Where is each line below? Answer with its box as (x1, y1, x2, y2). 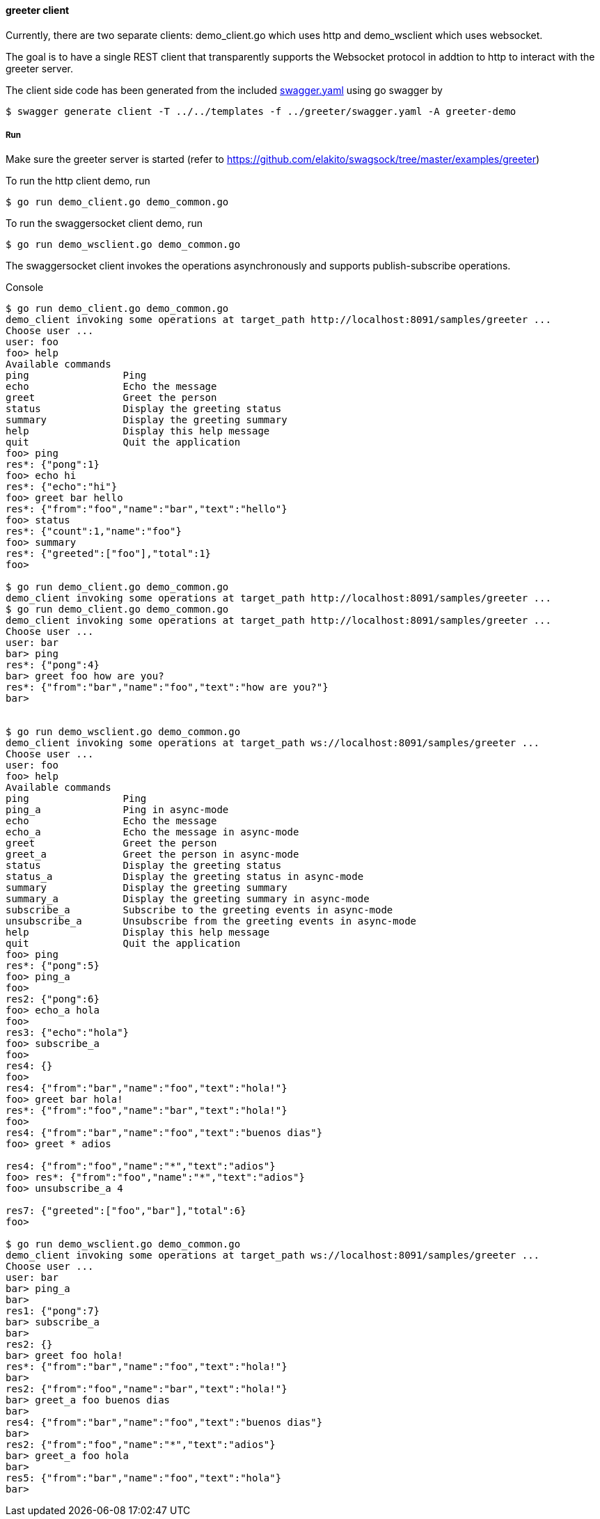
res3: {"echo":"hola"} (6, 1027, 129, 1039)
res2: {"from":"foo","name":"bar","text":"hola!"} (6, 1383, 287, 1395)
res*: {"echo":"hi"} (6, 481, 118, 493)
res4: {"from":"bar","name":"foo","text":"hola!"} (6, 1083, 287, 1094)
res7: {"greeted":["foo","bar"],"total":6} (6, 1205, 246, 1217)
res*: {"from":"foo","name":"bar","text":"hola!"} (6, 1105, 287, 1117)
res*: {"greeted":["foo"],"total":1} (6, 548, 212, 560)
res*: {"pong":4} (6, 659, 100, 671)
